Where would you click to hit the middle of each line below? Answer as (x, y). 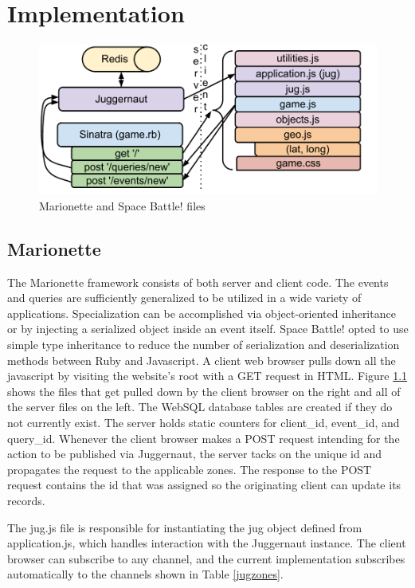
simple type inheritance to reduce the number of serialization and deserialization (204, 344)
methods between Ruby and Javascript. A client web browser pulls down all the (202, 360)
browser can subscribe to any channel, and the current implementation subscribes (206, 558)
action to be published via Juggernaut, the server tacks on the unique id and (194, 454)
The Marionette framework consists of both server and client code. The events (198, 282)
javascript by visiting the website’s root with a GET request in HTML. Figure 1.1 (207, 376)
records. (26, 500)
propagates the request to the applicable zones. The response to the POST (190, 469)
